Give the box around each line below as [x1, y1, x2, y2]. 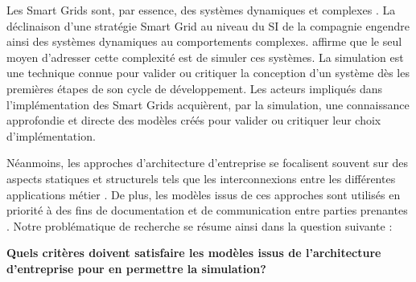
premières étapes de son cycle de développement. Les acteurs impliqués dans [6, 80, 383, 96]
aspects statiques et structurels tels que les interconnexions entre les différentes [6, 170, 396, 186]
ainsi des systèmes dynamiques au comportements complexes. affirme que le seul [6, 33, 402, 50]
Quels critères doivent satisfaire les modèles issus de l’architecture [6, 244, 381, 261]
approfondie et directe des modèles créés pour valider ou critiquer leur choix [6, 112, 381, 129]
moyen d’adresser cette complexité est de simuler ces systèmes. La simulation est [6, 48, 404, 65]
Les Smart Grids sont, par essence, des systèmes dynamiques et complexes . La [6, 2, 396, 18]
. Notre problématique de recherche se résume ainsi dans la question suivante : [6, 217, 393, 234]
